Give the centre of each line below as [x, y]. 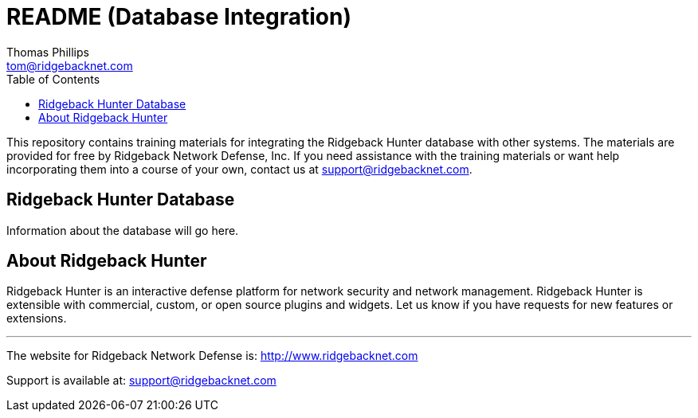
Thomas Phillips [48, 52]
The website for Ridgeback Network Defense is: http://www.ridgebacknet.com [212, 356]
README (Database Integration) [179, 17]
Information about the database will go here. [123, 230]
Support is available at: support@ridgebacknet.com [141, 381]
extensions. [37, 318]
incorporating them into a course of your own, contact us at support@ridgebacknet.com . [239, 169]
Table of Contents [53, 79]
